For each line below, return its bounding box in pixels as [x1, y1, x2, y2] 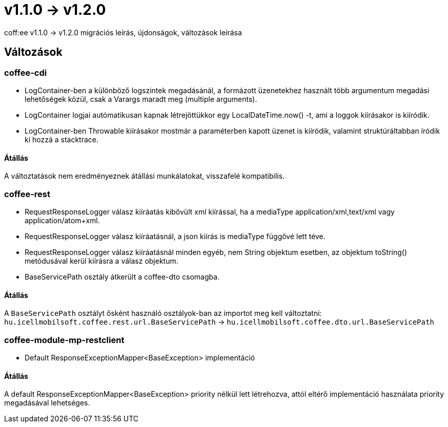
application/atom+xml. [25, 216, 100, 225]
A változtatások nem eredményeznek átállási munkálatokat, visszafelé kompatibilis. [4, 172, 285, 181]
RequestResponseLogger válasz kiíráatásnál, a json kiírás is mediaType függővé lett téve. [25, 231, 325, 241]
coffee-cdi [4, 67, 47, 78]
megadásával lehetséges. [4, 398, 90, 408]
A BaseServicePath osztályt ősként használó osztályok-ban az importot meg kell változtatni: [4, 309, 322, 318]
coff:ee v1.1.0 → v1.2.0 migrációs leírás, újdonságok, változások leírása [4, 28, 242, 37]
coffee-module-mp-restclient [4, 334, 125, 345]
